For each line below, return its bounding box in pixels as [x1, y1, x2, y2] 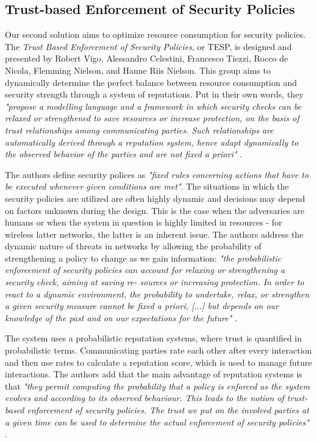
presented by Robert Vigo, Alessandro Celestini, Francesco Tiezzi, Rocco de [5, 52, 288, 65]
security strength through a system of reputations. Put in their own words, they [5, 88, 304, 101]
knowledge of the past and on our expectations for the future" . [5, 311, 237, 324]
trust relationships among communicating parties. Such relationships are [5, 123, 274, 136]
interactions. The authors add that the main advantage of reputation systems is [5, 368, 302, 380]
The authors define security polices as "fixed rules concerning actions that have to [5, 168, 309, 180]
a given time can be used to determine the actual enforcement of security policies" [5, 415, 309, 428]
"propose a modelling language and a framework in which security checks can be [5, 99, 302, 112]
